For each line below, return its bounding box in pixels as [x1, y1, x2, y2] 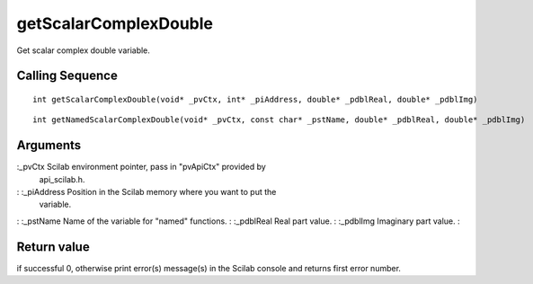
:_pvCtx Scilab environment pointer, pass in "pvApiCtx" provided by [16, 162, 267, 173]
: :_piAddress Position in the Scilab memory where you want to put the [16, 187, 277, 198]
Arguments [16, 138, 82, 153]
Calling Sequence [16, 68, 119, 84]
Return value [16, 239, 90, 254]
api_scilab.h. [39, 173, 85, 184]
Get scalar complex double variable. [16, 45, 150, 56]
